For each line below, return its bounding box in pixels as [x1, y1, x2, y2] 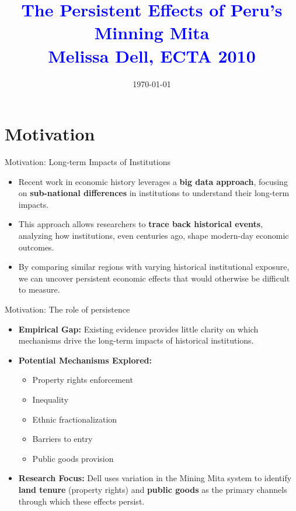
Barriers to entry [32, 433, 93, 445]
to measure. [18, 283, 60, 296]
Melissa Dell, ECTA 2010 [48, 43, 256, 67]
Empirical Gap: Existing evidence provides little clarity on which [18, 323, 259, 335]
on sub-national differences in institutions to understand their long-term [18, 187, 290, 199]
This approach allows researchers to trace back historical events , [18, 218, 263, 230]
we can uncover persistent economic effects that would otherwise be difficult [18, 272, 290, 284]
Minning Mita [94, 20, 210, 44]
